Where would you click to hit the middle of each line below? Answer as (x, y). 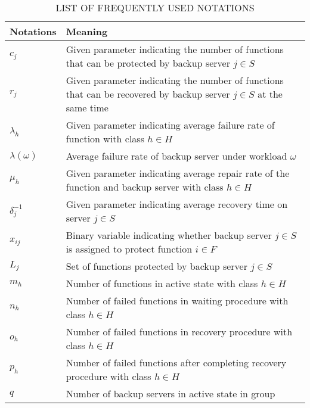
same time (87, 108)
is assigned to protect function (129, 249)
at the (270, 94)
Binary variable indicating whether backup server (169, 235)
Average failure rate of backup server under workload (176, 156)
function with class (105, 138)
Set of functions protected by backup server (156, 266)
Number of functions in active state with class (162, 283)
